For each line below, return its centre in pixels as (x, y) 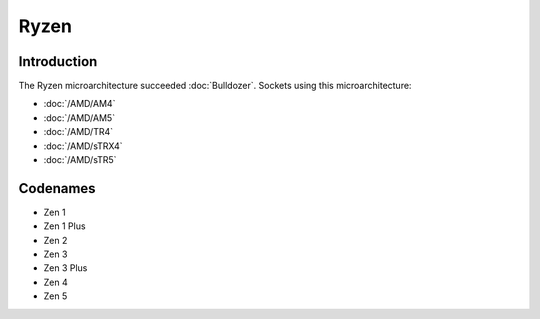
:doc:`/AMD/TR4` (78, 132)
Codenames (57, 188)
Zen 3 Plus (65, 268)
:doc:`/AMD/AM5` (79, 117)
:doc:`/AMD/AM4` (79, 104)
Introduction (58, 61)
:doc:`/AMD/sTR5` (80, 160)
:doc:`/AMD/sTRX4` (83, 146)
